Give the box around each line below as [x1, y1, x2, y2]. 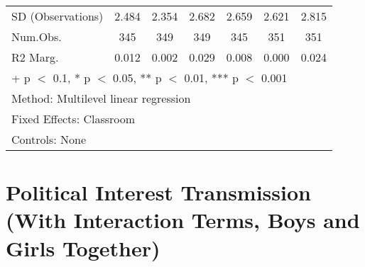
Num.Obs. [11, 28, 62, 45]
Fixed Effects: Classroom [11, 110, 136, 127]
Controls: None [11, 131, 87, 147]
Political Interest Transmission [6, 178, 311, 207]
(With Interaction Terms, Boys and [6, 205, 360, 234]
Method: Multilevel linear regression [11, 90, 191, 106]
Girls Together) [6, 233, 160, 262]
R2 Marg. [11, 49, 59, 65]
